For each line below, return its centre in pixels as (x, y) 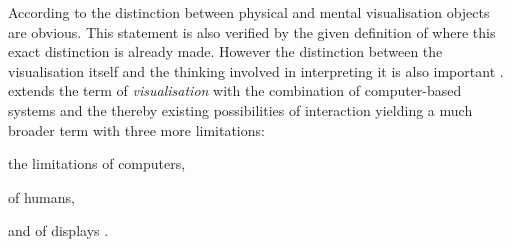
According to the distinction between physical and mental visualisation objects (249, 12)
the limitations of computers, (97, 163)
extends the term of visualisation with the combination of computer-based (235, 90)
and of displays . (58, 230)
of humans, (41, 196)
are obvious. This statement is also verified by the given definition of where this (252, 31)
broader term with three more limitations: (136, 129)
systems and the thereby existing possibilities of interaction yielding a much (240, 109)
